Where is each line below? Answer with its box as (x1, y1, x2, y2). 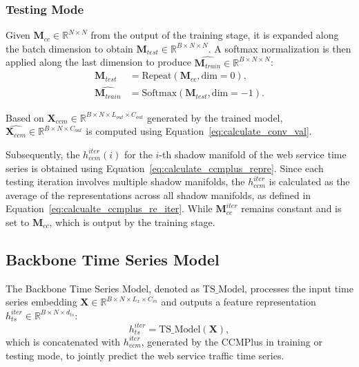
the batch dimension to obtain (6, 41, 133, 55)
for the (124, 147, 153, 161)
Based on (6, 110, 44, 124)
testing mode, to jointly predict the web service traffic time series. (6, 348, 284, 362)
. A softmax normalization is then (208, 41, 351, 55)
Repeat (142, 71, 172, 82)
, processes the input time (244, 281, 353, 295)
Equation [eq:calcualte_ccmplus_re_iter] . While (6, 201, 213, 216)
